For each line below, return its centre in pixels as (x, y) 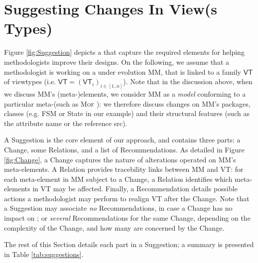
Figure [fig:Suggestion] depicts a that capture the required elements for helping (124, 52)
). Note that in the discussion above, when (188, 81)
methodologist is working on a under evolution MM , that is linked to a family (123, 71)
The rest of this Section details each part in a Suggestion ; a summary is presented (129, 244)
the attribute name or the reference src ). (66, 123)
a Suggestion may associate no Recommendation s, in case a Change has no (118, 208)
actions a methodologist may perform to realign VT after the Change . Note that (127, 198)
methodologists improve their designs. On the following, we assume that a (117, 62)
